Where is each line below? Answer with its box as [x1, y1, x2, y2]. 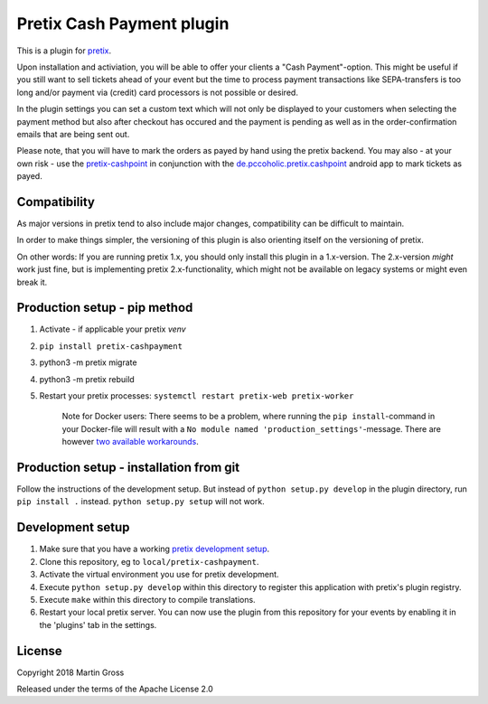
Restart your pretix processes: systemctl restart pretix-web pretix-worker [39, 390, 354, 401]
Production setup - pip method [16, 300, 193, 315]
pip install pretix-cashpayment [39, 341, 183, 352]
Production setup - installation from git [16, 459, 239, 474]
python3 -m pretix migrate [39, 357, 137, 368]
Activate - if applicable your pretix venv [39, 324, 186, 334]
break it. [16, 277, 48, 287]
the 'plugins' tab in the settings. [39, 619, 157, 630]
